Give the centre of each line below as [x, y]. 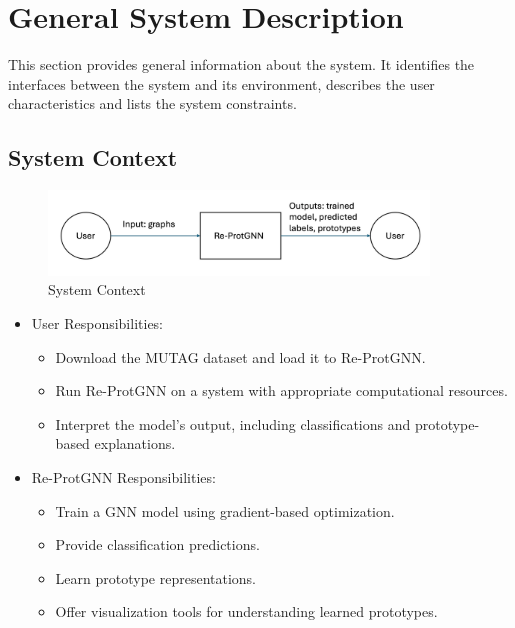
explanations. [135, 443]
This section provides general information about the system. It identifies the [241, 64]
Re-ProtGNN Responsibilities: [123, 476]
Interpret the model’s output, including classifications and [233, 423]
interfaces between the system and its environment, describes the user [221, 83]
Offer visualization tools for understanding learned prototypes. [246, 611]
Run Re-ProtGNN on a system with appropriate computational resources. [281, 390]
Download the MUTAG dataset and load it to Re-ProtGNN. [240, 356]
